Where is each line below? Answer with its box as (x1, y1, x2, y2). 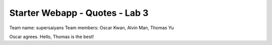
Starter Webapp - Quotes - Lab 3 (9, 7, 149, 18)
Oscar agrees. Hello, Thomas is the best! (9, 34, 94, 40)
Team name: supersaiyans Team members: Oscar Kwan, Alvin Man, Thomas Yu (9, 25, 174, 31)
